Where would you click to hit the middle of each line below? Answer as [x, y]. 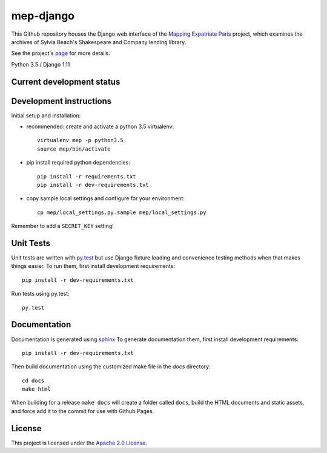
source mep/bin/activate [74, 149]
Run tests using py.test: [40, 294]
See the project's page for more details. [61, 53]
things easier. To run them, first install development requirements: [93, 266]
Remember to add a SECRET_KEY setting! [63, 226]
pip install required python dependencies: [78, 163]
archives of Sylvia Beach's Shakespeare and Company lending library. [99, 42]
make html [36, 389]
